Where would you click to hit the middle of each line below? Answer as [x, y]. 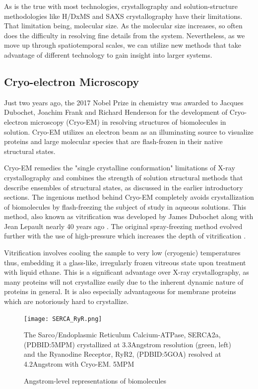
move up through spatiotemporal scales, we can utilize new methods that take [123, 45]
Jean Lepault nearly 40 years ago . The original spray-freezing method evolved [123, 226]
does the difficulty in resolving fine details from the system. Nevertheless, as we [125, 35]
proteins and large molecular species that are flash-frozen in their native [113, 141]
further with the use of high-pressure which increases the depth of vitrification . [125, 236]
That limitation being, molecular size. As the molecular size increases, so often [123, 26]
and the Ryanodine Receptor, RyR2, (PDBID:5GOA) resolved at [123, 354]
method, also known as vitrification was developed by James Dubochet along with [129, 216]
